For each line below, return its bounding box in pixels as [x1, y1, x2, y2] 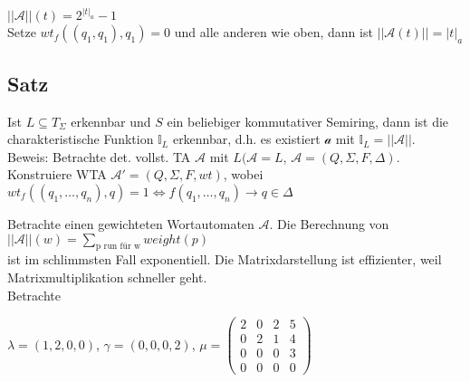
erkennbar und [71, 111, 151, 130]
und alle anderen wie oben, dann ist [174, 23, 373, 42]
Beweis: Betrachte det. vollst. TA [7, 147, 191, 166]
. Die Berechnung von [269, 215, 389, 234]
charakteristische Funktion [7, 129, 154, 148]
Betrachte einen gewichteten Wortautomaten [7, 215, 254, 234]
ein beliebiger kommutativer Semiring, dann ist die [167, 111, 449, 130]
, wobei [223, 165, 264, 184]
